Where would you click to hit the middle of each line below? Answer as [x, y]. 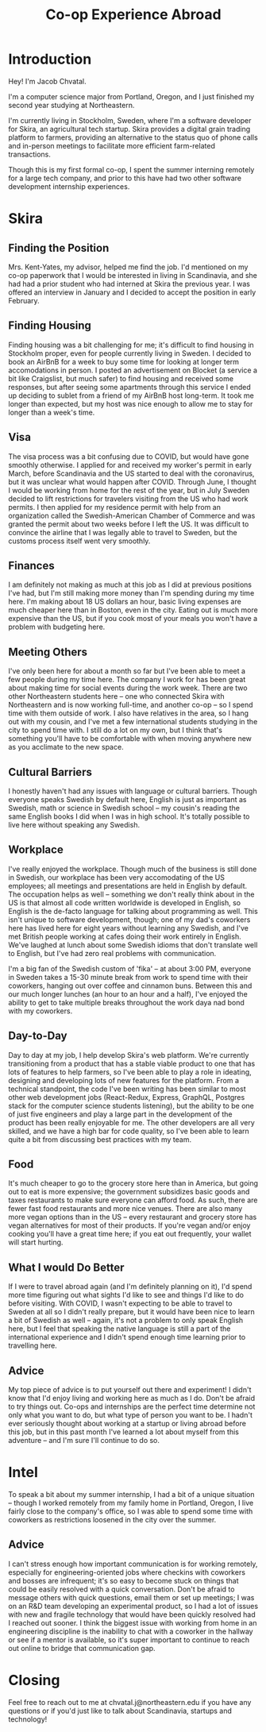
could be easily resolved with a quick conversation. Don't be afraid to [121, 1589]
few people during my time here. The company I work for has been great [127, 680]
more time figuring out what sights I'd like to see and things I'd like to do [126, 1295]
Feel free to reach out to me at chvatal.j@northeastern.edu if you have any [130, 1702]
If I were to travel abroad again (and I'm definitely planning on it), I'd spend [130, 1286]
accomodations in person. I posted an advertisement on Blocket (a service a [133, 370]
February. [24, 300]
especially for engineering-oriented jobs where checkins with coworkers [127, 1572]
